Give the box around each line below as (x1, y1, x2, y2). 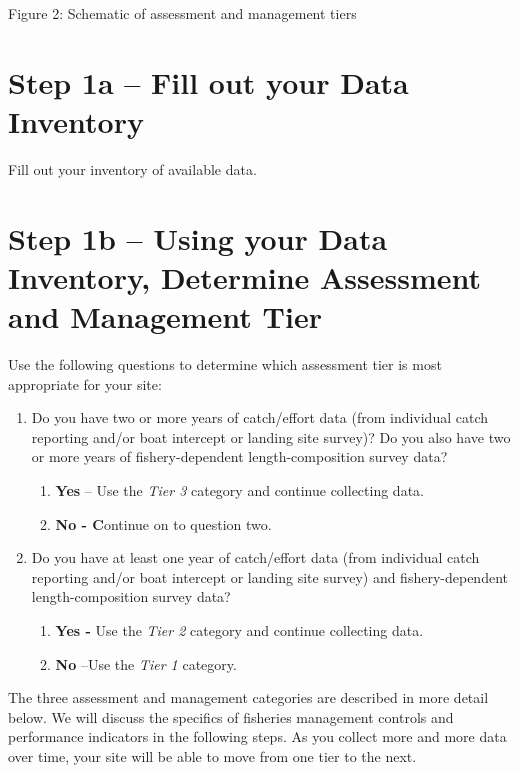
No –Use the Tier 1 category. (55, 653, 237, 674)
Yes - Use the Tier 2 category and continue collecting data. (55, 619, 424, 640)
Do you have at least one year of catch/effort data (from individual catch (31, 547, 480, 568)
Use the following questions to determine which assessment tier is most (8, 354, 442, 374)
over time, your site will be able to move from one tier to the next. (8, 745, 417, 766)
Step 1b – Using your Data (8, 217, 388, 258)
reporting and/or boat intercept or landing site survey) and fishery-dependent (31, 566, 508, 587)
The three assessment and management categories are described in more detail (8, 687, 489, 708)
